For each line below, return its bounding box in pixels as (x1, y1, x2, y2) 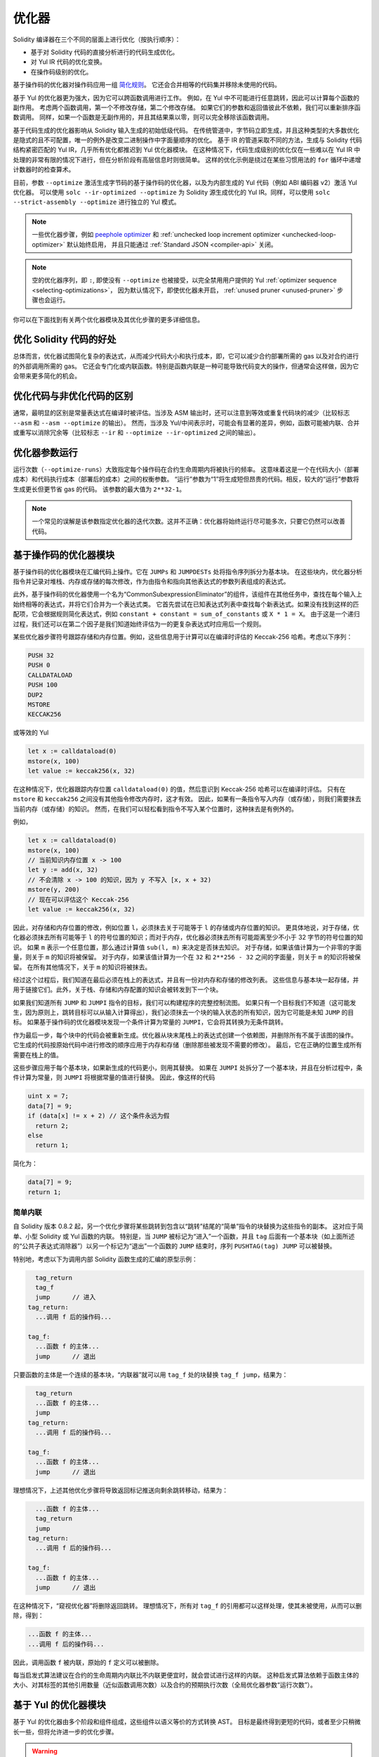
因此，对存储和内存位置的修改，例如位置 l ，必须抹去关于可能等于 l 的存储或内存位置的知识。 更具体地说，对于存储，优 (13, 923, 359, 931)
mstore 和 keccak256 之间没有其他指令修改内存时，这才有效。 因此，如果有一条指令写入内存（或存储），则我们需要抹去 (13, 795, 361, 803)
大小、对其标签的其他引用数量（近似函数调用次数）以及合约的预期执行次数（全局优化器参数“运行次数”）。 (13, 1680, 317, 1690)
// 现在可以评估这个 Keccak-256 (27, 895, 129, 903)
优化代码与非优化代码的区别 (13, 390, 133, 402)
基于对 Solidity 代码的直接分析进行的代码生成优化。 (30, 48, 179, 56)
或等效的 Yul (13, 728, 49, 737)
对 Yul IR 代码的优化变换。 (30, 58, 107, 66)
